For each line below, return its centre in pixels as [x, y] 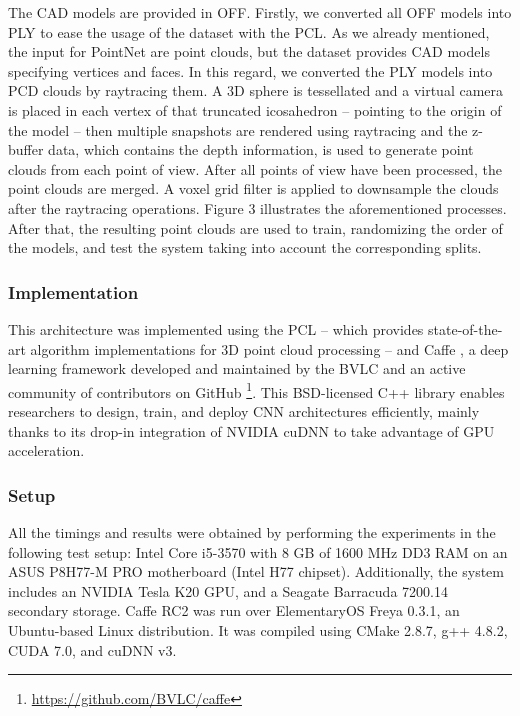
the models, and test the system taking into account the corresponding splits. [245, 247]
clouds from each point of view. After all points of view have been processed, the [255, 168]
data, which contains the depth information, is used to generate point [261, 149]
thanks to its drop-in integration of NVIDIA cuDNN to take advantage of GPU [251, 430]
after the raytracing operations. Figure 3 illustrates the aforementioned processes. [257, 207]
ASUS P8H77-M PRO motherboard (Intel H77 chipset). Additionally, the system [256, 571]
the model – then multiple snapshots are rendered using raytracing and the [238, 129]
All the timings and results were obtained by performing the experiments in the [252, 531]
